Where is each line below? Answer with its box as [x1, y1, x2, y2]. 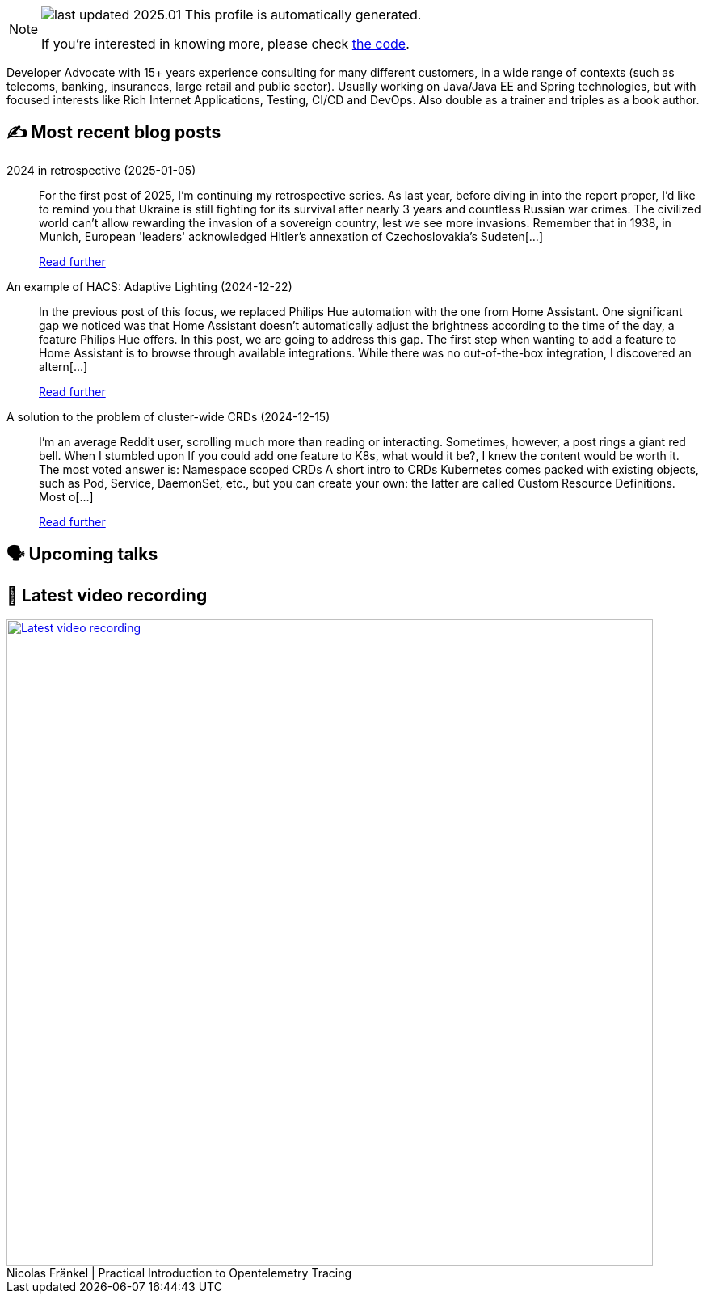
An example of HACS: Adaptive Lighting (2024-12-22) [6, 279, 292, 293]
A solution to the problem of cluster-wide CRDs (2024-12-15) [6, 409, 330, 424]
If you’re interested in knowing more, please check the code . [41, 36, 410, 52]
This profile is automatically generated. [184, 6, 422, 23]
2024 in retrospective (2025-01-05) [6, 162, 196, 177]
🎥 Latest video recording [6, 585, 208, 606]
